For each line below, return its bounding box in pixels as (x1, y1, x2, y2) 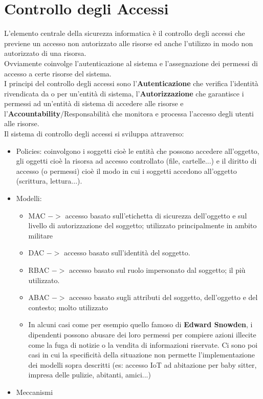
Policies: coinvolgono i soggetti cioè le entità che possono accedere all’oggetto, (16, 145, 259, 156)
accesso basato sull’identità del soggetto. (64, 247, 190, 258)
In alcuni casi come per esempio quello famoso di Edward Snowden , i (28, 319, 253, 330)
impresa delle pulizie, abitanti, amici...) (28, 369, 151, 380)
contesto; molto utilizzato (28, 302, 108, 312)
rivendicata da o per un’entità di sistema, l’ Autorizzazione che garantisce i (4, 88, 244, 98)
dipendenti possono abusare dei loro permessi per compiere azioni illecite (28, 329, 256, 340)
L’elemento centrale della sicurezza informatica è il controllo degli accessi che (4, 28, 245, 38)
